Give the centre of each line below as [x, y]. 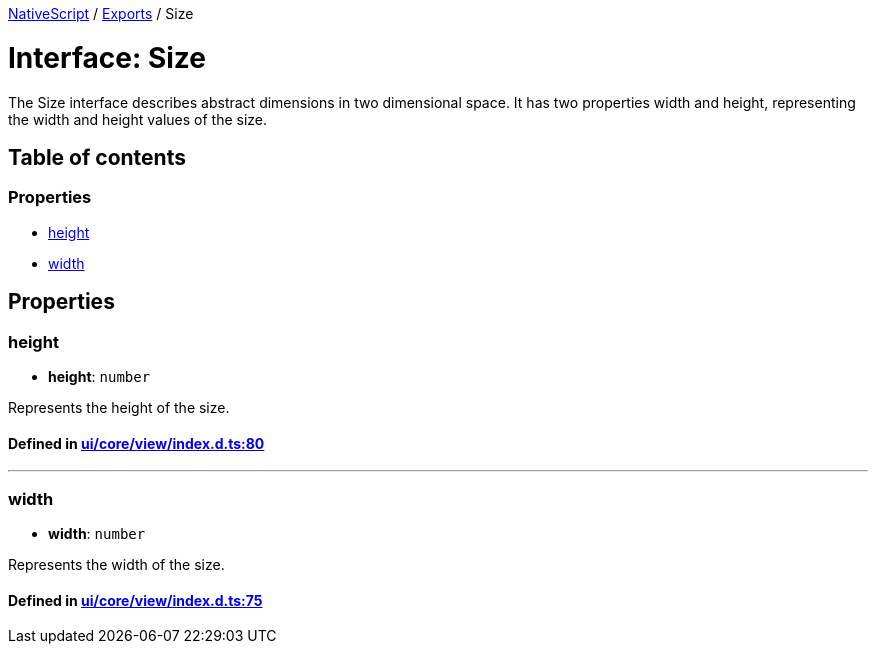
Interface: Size [107, 57]
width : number [97, 533]
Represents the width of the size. [116, 564]
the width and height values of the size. [138, 119]
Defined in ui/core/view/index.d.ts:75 [135, 600]
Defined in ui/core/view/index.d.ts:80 [136, 443]
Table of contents [97, 157]
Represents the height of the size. [119, 407]
